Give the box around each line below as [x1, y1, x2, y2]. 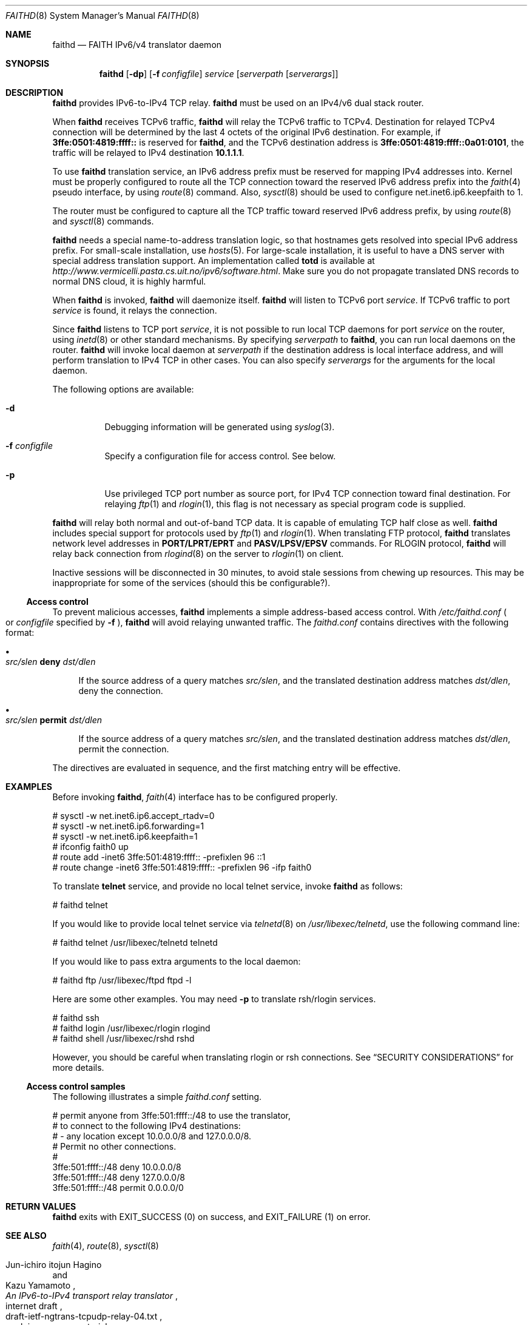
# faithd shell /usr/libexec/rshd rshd [52, 1033, 195, 1043]
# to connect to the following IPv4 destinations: [52, 1121, 241, 1131]
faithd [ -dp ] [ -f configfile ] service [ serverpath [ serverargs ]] [99, 69, 338, 79]
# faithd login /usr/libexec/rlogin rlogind [52, 1023, 210, 1033]
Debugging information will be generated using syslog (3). [104, 422, 335, 432]
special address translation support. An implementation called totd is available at [52, 255, 375, 266]
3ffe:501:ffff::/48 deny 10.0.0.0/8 [52, 1162, 181, 1172]
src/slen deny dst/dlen [5, 656, 96, 667]
